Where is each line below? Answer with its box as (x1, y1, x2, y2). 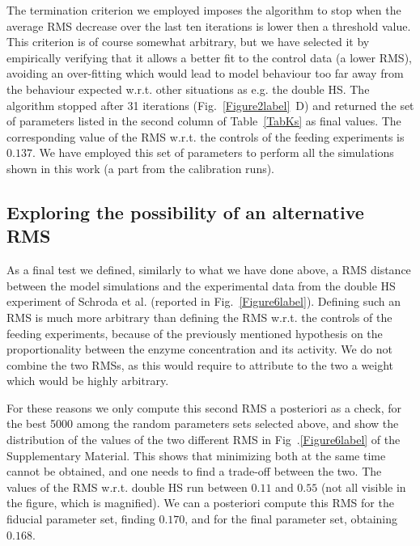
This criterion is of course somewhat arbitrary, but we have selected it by (6, 33, 370, 50)
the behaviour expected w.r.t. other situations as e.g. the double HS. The (6, 80, 370, 97)
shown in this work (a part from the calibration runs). (6, 159, 275, 176)
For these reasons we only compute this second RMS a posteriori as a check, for (6, 399, 401, 416)
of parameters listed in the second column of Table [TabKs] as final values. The (6, 112, 401, 129)
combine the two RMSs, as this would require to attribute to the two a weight (6, 356, 394, 373)
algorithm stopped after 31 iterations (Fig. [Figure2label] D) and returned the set (6, 96, 414, 113)
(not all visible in (320, 478, 406, 495)
